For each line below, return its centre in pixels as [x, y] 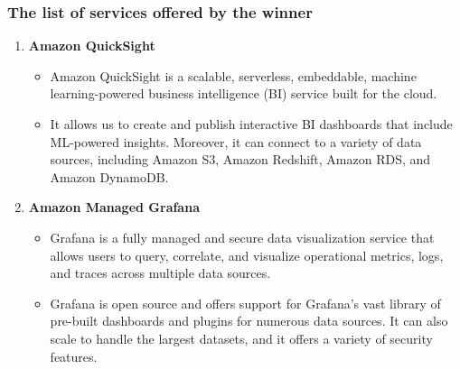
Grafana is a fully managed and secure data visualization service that [242, 237]
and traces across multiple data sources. [160, 273]
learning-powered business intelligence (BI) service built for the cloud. [244, 93]
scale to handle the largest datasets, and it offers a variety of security [241, 338]
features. [74, 356]
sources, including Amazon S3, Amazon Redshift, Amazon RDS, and [240, 159]
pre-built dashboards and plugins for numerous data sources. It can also [249, 321]
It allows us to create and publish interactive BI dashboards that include [251, 124]
